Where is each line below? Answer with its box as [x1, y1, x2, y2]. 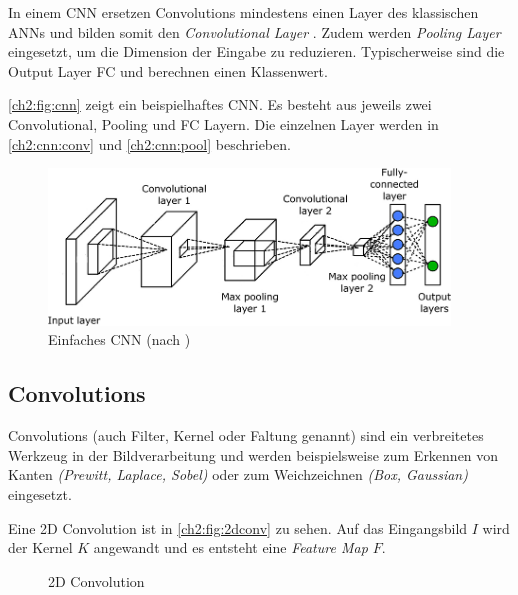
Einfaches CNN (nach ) [48, 329, 191, 350]
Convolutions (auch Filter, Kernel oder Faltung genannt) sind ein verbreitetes [8, 425, 484, 446]
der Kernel [8, 537, 73, 558]
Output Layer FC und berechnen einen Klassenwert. [8, 60, 328, 81]
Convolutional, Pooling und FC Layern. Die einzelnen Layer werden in [8, 113, 439, 134]
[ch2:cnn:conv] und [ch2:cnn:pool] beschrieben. [8, 133, 291, 154]
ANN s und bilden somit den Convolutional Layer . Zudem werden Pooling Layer [8, 21, 501, 42]
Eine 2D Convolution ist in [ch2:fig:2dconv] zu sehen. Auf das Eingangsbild [8, 517, 468, 538]
